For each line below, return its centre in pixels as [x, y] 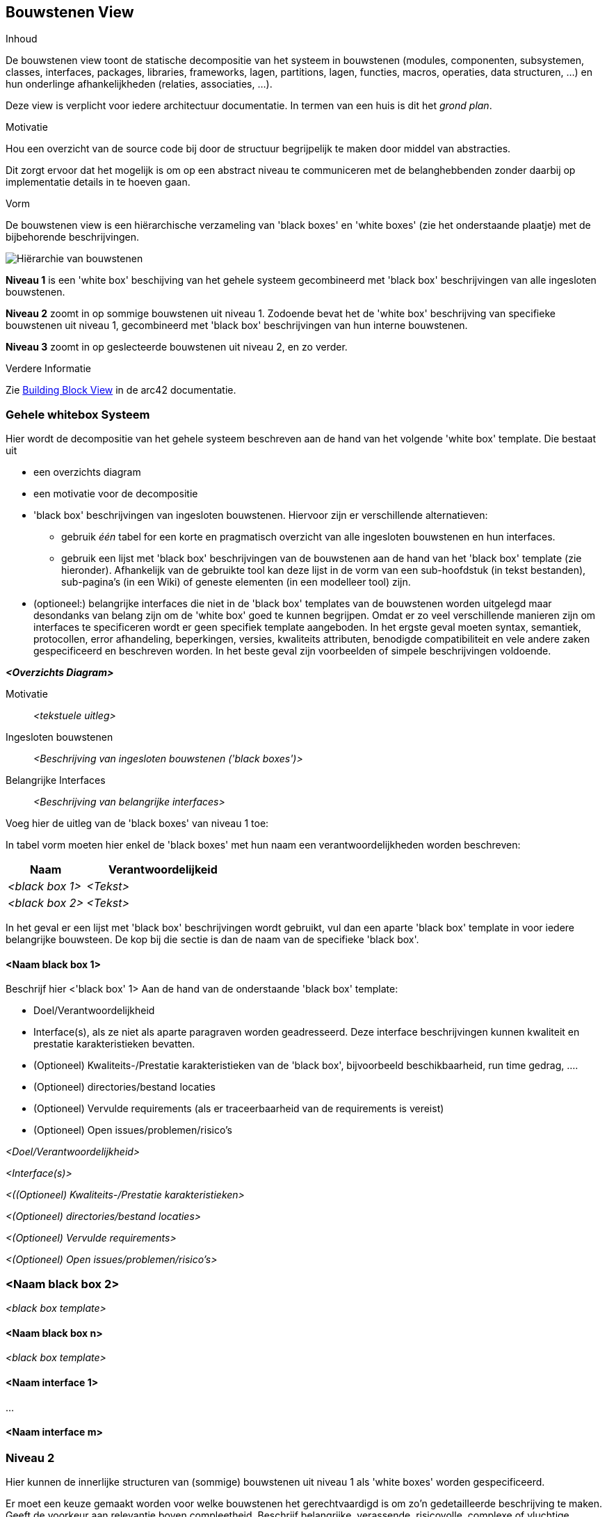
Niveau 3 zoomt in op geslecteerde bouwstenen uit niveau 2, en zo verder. [177, 347]
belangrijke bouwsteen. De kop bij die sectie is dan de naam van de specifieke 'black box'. [212, 940]
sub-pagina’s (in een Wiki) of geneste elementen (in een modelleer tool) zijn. [236, 582]
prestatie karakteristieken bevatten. [114, 1044]
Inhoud [22, 39]
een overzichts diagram [87, 472]
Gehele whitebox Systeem [78, 414]
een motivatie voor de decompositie [116, 494]
